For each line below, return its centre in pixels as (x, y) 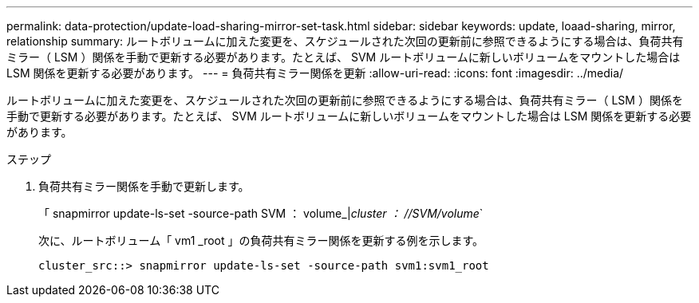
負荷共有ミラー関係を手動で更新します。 (144, 186)
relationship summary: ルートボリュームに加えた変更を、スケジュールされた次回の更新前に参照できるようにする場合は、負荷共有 (345, 41)
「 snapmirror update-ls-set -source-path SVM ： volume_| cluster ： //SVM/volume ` (261, 213)
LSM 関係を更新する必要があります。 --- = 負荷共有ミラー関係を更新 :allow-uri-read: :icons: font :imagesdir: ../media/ (315, 73)
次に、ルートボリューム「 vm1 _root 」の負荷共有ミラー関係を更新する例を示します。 (261, 240)
